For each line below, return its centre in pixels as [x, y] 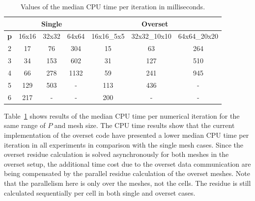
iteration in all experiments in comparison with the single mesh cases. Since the [124, 144]
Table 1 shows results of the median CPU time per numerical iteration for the [122, 115]
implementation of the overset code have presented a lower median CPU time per [127, 135]
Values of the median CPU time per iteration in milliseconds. [113, 6]
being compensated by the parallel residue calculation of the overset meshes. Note [127, 173]
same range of [25, 125]
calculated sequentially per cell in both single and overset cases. [100, 192]
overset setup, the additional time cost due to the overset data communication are [127, 163]
